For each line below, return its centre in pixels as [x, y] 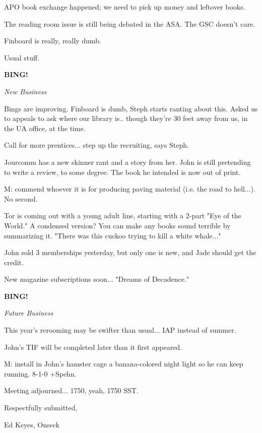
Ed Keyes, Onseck [32, 424]
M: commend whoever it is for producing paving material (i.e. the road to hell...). [130, 189]
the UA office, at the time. [45, 128]
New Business [25, 91]
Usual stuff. [22, 57]
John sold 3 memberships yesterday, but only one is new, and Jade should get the [130, 252]
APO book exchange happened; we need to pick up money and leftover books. [125, 7]
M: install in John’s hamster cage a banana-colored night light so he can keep [124, 364]
